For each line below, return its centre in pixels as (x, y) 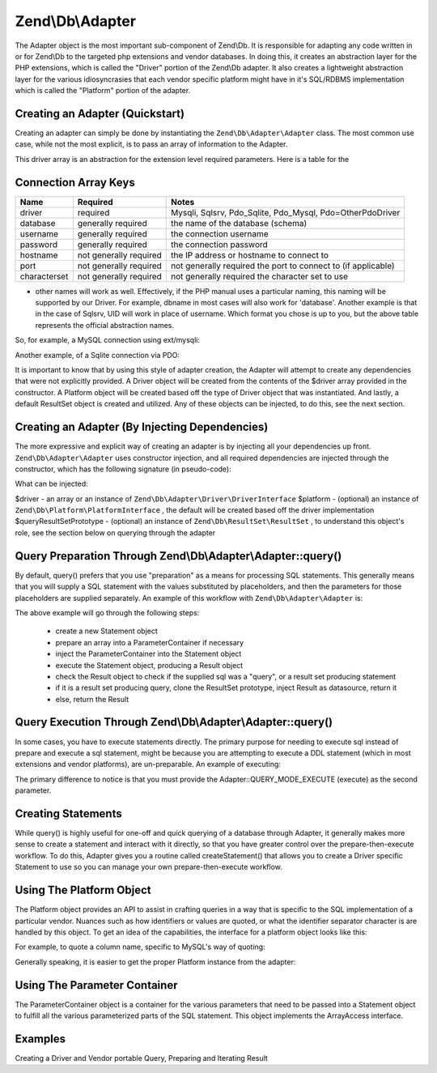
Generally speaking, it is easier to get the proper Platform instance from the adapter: (155, 962)
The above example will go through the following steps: (107, 612)
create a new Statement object (106, 631)
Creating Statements (68, 813)
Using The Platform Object (83, 890)
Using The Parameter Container (96, 985)
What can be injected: (51, 484)
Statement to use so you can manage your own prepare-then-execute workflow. (149, 867)
